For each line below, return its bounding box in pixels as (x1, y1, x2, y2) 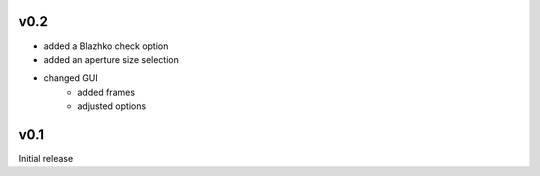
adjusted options (77, 100, 147, 112)
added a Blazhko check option (43, 40, 169, 52)
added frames (77, 86, 135, 98)
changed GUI (43, 72, 99, 84)
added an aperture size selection (43, 53, 179, 65)
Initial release (18, 152, 74, 164)
